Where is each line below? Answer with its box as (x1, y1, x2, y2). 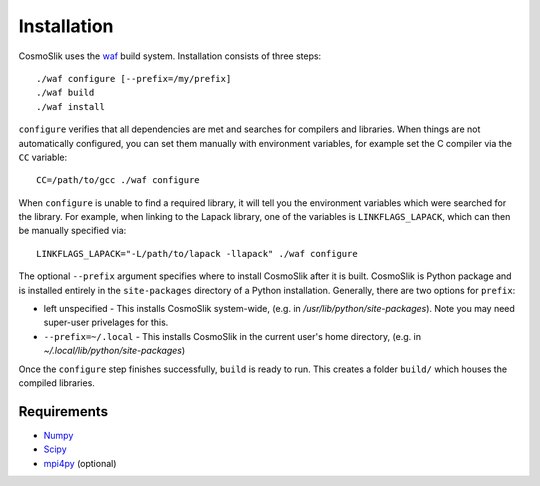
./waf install (36, 101, 105, 112)
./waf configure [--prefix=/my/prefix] (36, 73, 232, 84)
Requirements (18, 403, 109, 420)
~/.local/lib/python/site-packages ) (43, 345, 186, 357)
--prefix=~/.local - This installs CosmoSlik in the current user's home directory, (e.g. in (43, 330, 422, 342)
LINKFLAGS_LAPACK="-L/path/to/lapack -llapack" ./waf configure (36, 248, 359, 259)
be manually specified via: (18, 225, 127, 237)
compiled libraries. (18, 376, 95, 389)
